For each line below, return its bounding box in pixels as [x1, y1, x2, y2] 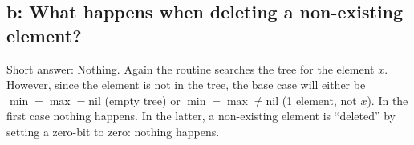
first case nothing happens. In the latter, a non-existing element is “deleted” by [6, 107, 396, 124]
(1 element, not [282, 91, 357, 108]
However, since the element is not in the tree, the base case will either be [6, 76, 366, 93]
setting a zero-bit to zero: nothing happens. [6, 123, 220, 139]
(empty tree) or [104, 91, 181, 108]
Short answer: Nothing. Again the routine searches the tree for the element [6, 60, 375, 77]
